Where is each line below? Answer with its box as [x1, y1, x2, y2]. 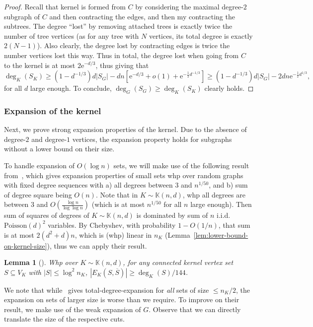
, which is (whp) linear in [75, 229, 152, 240]
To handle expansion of [4, 160, 75, 170]
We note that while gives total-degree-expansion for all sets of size [4, 284, 209, 295]
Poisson [4, 222, 27, 229]
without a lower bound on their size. [4, 143, 115, 154]
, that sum [218, 219, 250, 230]
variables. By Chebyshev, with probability [48, 219, 176, 230]
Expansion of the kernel [4, 104, 101, 117]
